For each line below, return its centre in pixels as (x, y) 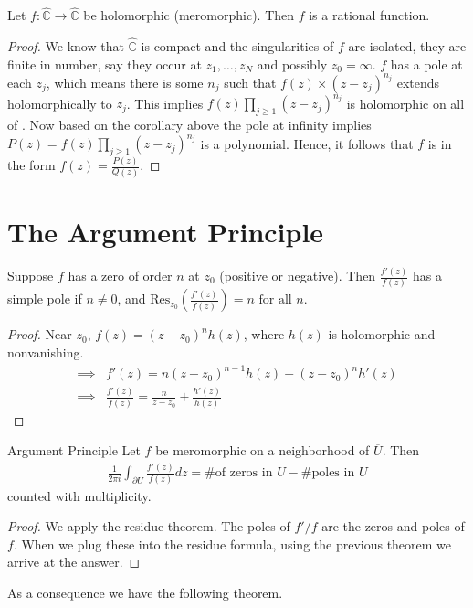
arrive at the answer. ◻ (74, 562)
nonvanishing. (46, 352)
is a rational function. (369, 15)
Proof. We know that (66, 46)
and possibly (292, 64)
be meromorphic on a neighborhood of (263, 450)
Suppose (31, 276)
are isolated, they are (407, 46)
